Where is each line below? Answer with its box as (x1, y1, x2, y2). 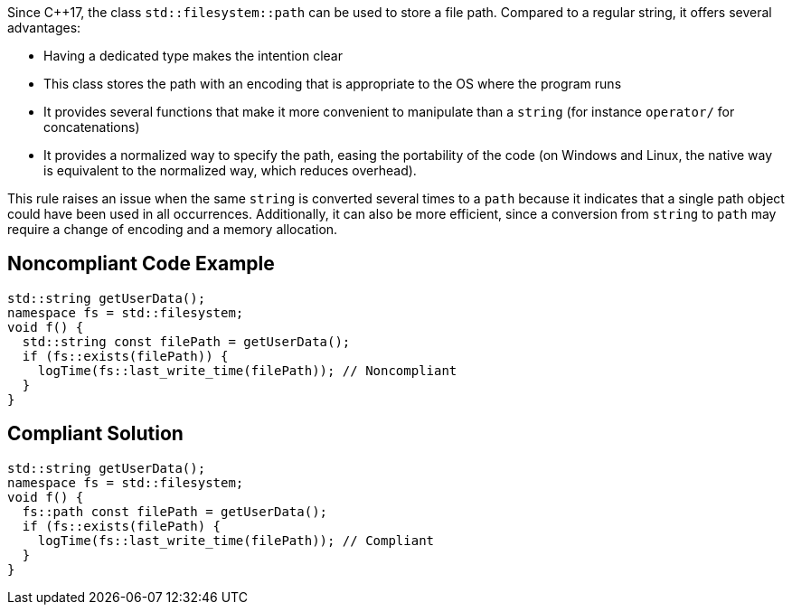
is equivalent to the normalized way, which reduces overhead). (43, 163, 417, 178)
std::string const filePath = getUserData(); (22, 334, 351, 349)
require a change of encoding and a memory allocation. (7, 221, 338, 237)
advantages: (7, 20, 81, 35)
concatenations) (43, 119, 140, 135)
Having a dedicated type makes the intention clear (43, 48, 343, 63)
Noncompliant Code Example (7, 252, 275, 276)
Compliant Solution (7, 422, 184, 446)
